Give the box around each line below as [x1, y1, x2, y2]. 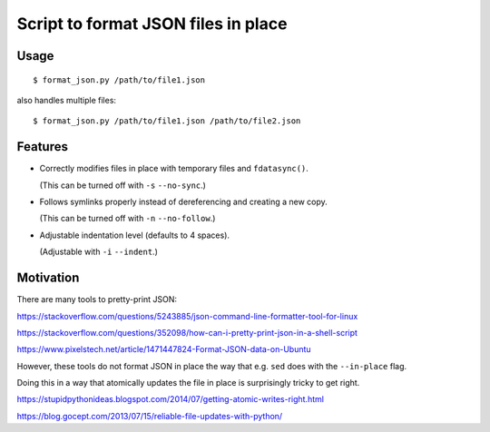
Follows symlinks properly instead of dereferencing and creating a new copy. [39, 196, 328, 208]
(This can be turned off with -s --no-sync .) [39, 180, 206, 191]
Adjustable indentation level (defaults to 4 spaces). [39, 230, 230, 241]
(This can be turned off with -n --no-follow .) [39, 213, 216, 224]
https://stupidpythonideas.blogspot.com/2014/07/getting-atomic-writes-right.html [16, 394, 324, 405]
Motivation [16, 270, 80, 286]
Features [16, 139, 68, 154]
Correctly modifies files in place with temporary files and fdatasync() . [39, 163, 309, 174]
